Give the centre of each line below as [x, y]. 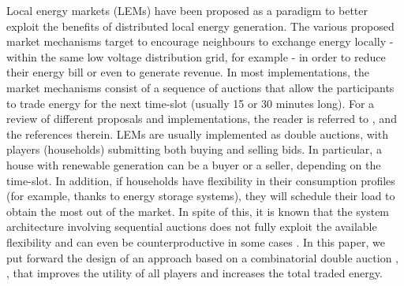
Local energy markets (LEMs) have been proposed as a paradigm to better [187, 10]
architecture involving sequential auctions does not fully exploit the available [192, 227]
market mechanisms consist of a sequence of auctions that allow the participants [200, 87]
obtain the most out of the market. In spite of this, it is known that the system [198, 211]
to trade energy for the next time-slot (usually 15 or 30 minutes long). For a [191, 103]
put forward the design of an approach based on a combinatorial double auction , [202, 257]
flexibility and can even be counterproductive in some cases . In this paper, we [196, 241]
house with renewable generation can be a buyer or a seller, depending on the [194, 164]
